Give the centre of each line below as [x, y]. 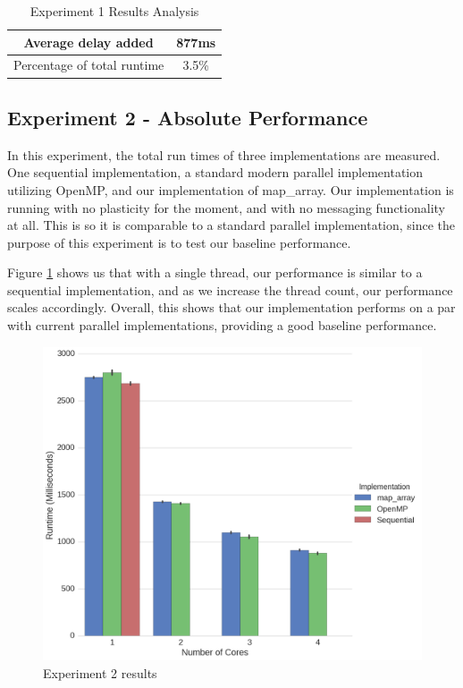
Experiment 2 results [100, 672]
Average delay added [88, 42]
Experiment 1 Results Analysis [114, 11]
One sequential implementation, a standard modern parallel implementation [215, 172]
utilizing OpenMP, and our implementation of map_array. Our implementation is [231, 189]
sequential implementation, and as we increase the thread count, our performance [230, 289]
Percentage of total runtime [89, 65]
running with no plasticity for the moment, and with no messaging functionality [226, 207]
